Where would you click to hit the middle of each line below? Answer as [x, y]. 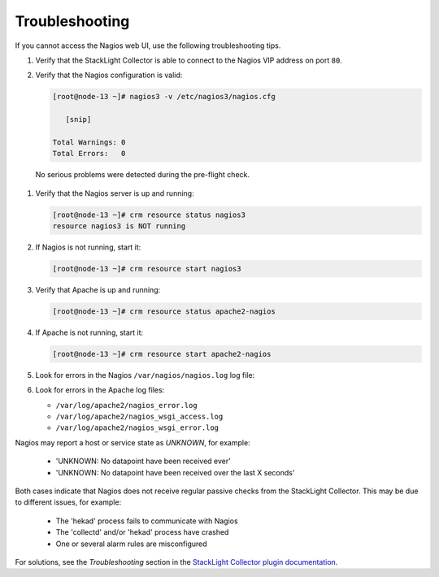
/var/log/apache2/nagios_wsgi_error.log [137, 428]
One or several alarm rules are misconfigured [131, 544]
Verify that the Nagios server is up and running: [115, 193]
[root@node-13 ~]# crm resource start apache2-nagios [162, 354]
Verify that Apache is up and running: [98, 289]
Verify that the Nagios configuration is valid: [109, 75]
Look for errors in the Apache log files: [100, 390]
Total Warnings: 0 [89, 142]
